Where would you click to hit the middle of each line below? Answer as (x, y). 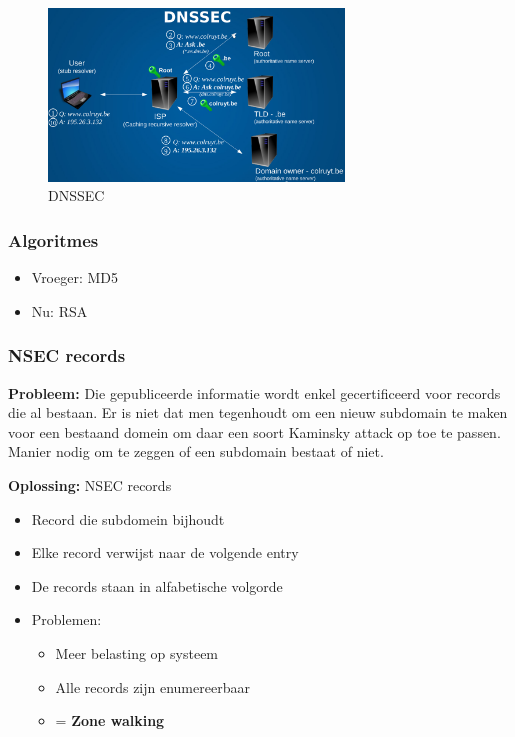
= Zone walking (110, 720)
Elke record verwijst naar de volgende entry (165, 552)
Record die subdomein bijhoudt (128, 518)
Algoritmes (53, 240)
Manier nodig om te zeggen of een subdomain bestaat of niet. (196, 451)
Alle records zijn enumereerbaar (152, 686)
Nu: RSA (59, 310)
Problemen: (66, 619)
